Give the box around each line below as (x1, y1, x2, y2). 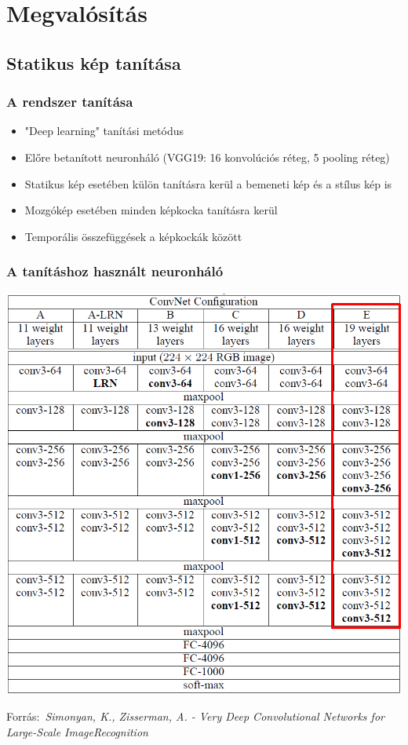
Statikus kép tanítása (6, 50, 181, 75)
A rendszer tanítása (6, 92, 133, 111)
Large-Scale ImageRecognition (6, 724, 148, 740)
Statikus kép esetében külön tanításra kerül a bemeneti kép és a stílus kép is (24, 175, 392, 192)
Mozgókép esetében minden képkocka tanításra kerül (24, 202, 278, 218)
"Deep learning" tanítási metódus (24, 122, 184, 139)
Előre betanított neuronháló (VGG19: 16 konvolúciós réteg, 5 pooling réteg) (24, 148, 390, 165)
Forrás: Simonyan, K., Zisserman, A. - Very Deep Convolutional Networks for (6, 708, 384, 725)
